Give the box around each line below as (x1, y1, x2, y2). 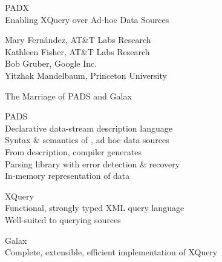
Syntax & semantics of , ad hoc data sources (5, 133, 169, 146)
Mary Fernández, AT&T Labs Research (5, 33, 151, 46)
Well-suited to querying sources (5, 213, 121, 226)
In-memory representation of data (5, 169, 130, 182)
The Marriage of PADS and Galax (5, 89, 132, 102)
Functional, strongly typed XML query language (5, 201, 184, 214)
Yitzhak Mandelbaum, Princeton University (5, 69, 167, 81)
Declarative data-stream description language (5, 121, 172, 134)
